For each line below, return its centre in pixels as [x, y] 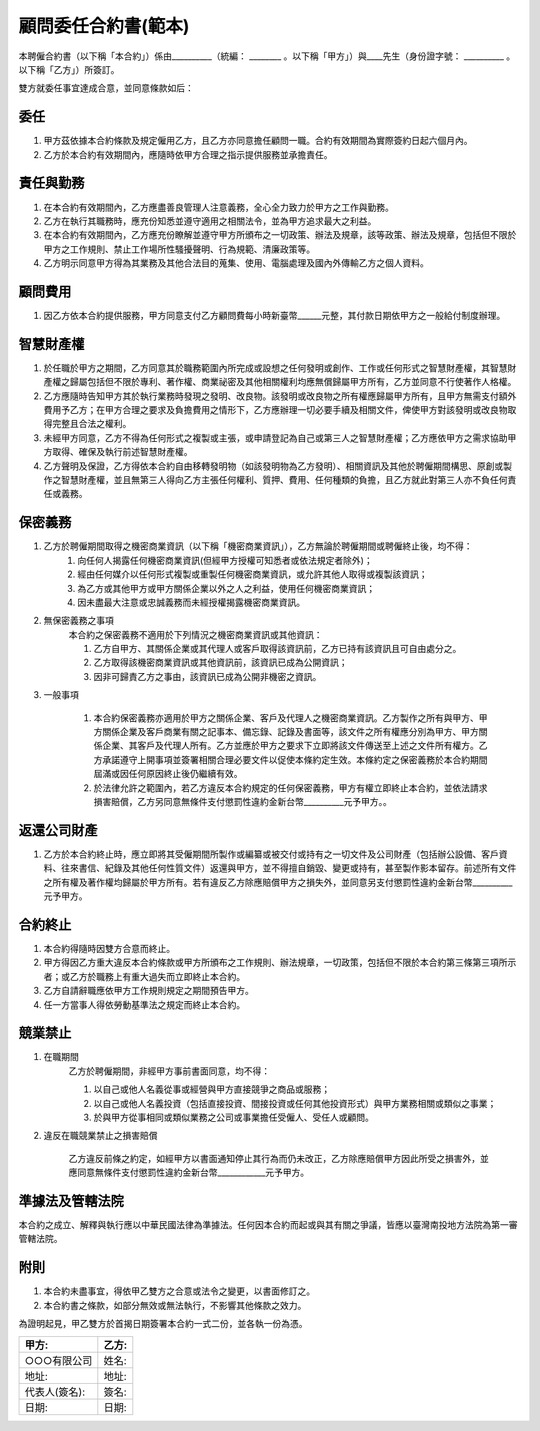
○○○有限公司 [58, 1360]
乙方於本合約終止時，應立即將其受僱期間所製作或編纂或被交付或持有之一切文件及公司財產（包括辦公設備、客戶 [271, 854]
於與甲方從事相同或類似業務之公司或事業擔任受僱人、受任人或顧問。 [233, 1117]
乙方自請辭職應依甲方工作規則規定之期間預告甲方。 [148, 991]
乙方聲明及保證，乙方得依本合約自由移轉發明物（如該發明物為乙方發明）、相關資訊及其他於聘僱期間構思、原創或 [273, 466]
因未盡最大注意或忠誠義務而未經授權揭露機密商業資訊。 [191, 602]
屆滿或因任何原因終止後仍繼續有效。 [168, 774]
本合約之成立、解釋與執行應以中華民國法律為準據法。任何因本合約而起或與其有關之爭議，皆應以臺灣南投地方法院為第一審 [268, 1225]
